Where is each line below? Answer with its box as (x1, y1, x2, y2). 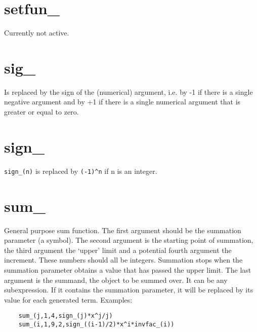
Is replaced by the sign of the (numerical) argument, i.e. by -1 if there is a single (4, 86, 253, 97)
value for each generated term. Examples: (4, 294, 133, 305)
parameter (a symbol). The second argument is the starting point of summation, (4, 235, 253, 245)
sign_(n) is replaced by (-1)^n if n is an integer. (4, 165, 157, 176)
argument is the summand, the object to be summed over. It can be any (4, 274, 228, 285)
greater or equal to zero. (4, 106, 79, 117)
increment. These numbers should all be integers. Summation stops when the (4, 254, 243, 265)
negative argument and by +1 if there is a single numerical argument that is (4, 96, 241, 107)
